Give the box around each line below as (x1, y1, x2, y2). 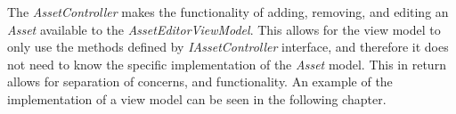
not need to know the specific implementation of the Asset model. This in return (7, 54, 446, 73)
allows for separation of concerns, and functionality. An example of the (7, 72, 393, 91)
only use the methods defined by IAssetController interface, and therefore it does (7, 37, 449, 56)
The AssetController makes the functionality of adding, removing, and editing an (7, 3, 449, 20)
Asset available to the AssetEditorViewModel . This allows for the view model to (7, 20, 441, 38)
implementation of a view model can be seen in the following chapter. (7, 89, 387, 108)
